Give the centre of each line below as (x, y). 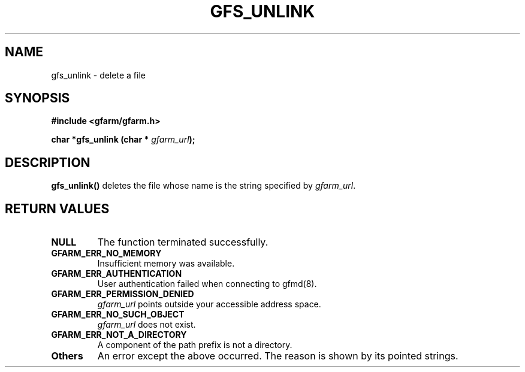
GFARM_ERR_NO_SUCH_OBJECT (118, 314)
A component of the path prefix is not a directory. (195, 345)
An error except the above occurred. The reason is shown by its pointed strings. (278, 356)
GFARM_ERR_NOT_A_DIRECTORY (119, 335)
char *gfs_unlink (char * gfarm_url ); (123, 140)
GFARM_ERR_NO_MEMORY (106, 253)
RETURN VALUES (57, 208)
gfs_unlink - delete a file (98, 75)
